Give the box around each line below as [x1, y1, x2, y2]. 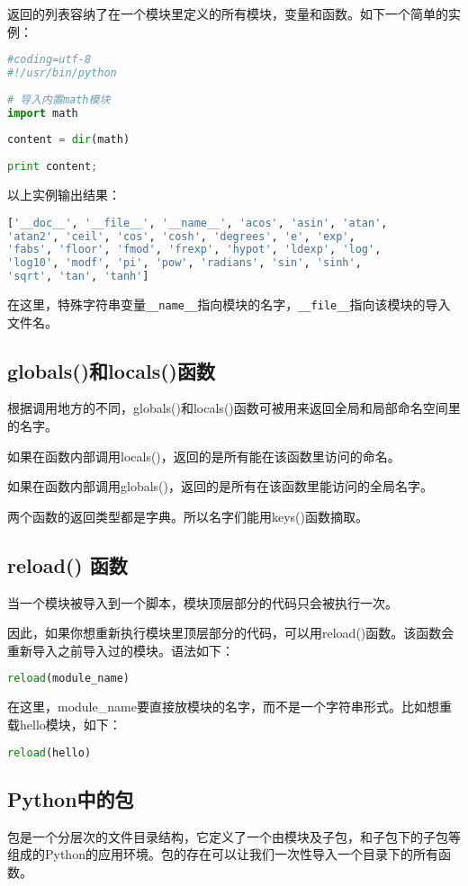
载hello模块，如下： [7, 714, 121, 733]
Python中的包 [7, 784, 134, 812]
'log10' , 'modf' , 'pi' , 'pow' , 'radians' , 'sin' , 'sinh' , [7, 256, 362, 270]
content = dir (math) [7, 133, 130, 147]
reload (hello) [7, 746, 92, 759]
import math [7, 106, 78, 120]
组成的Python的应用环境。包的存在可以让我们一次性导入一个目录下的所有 [7, 845, 438, 864]
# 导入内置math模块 [7, 93, 111, 106]
